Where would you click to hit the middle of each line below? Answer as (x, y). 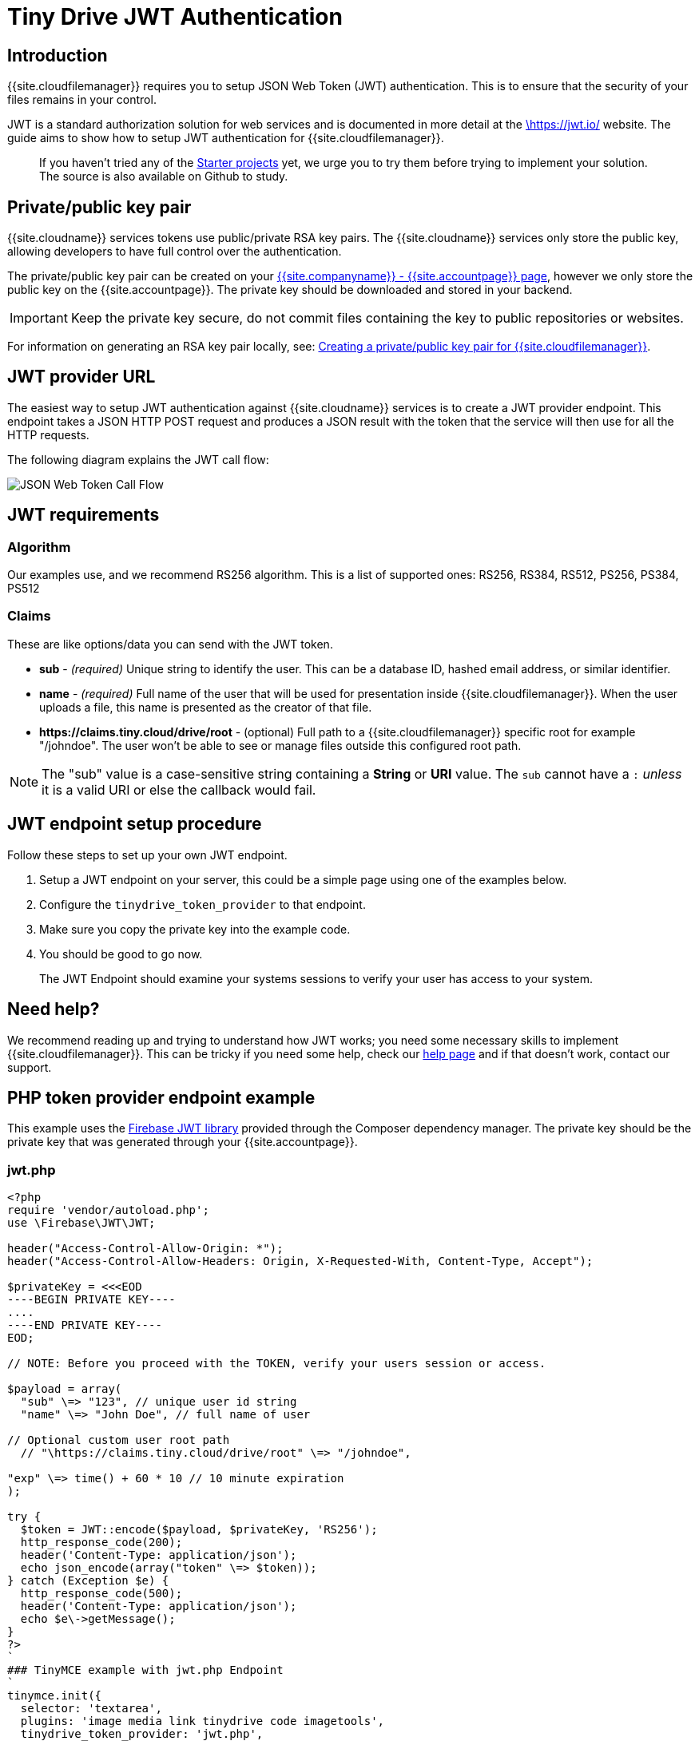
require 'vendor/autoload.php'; (108, 1210)
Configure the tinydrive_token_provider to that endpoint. (203, 904)
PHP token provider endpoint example (161, 1097)
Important (39, 318)
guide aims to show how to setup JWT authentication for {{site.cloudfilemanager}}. (226, 138)
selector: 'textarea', (91, 1709)
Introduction (58, 55)
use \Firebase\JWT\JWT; (81, 1223)
